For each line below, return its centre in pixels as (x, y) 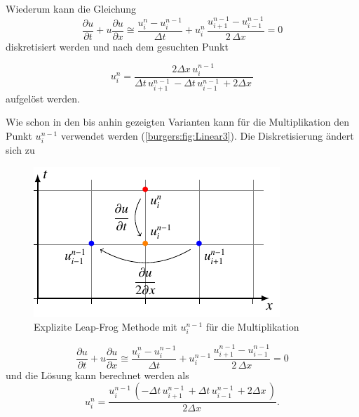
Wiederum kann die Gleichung (71, 8)
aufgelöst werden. (43, 98)
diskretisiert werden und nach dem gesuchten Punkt (117, 46)
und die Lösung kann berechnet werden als (97, 375)
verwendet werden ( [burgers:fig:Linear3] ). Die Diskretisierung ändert (207, 135)
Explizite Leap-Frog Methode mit (106, 327)
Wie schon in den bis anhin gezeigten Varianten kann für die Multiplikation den (177, 122)
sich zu (20, 150)
